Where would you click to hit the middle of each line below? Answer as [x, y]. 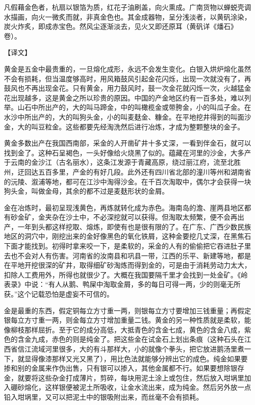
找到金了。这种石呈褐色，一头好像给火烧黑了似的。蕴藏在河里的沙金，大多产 [127, 152]
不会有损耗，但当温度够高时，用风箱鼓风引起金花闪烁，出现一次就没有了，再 [127, 78]
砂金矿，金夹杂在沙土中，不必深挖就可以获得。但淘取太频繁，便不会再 [124, 217]
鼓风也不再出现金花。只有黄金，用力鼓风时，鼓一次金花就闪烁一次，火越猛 [124, 88]
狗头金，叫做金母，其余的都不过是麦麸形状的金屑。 [86, 191]
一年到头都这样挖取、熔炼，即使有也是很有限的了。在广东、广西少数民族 [134, 226]
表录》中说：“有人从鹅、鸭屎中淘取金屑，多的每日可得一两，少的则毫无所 [122, 284]
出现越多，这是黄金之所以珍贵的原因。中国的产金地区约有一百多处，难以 [127, 97]
